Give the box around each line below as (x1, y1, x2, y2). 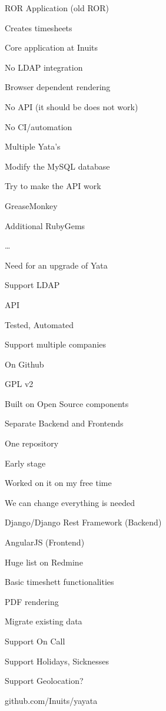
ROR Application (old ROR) (5, 2, 109, 14)
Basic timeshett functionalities (5, 576, 114, 588)
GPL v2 (5, 378, 34, 390)
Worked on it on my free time (5, 477, 112, 489)
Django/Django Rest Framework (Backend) (5, 516, 162, 528)
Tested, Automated (5, 318, 74, 330)
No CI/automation (5, 120, 72, 133)
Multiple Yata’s (5, 140, 61, 153)
